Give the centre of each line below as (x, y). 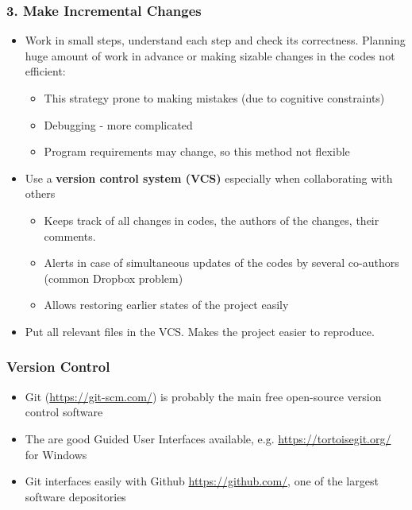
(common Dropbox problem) (114, 278)
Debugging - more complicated (118, 124)
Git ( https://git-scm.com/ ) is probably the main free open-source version (203, 396)
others (40, 193)
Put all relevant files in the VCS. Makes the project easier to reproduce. (200, 331)
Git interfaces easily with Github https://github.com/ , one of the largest (202, 481)
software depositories (75, 496)
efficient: (45, 71)
